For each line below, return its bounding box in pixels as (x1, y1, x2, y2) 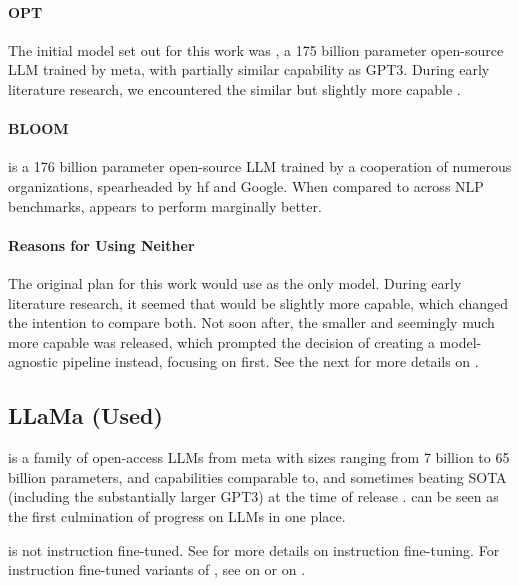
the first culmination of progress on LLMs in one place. (8, 505, 346, 526)
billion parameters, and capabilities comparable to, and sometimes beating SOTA (8, 466, 507, 487)
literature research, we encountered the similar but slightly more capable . (8, 78, 461, 99)
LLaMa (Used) (8, 400, 163, 431)
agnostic (8, 351, 58, 372)
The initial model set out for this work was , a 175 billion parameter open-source (8, 39, 504, 60)
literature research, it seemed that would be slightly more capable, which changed (8, 292, 509, 313)
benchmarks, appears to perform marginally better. (8, 195, 322, 216)
